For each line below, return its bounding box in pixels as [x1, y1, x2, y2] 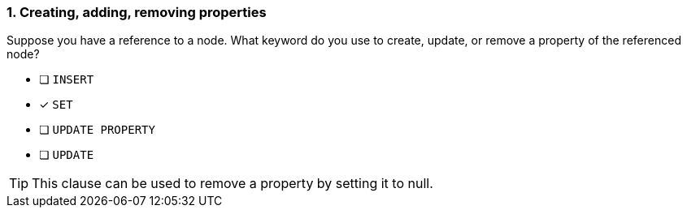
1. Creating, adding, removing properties [7, 4, 267, 20]
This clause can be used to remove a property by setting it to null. [32, 175, 433, 192]
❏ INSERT [39, 72, 94, 87]
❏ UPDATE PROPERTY [39, 122, 155, 137]
